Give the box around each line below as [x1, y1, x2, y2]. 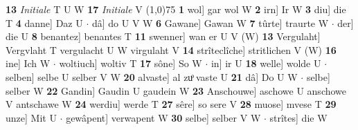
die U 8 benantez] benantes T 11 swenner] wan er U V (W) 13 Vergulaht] [6, 29, 321, 44]
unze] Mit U [6, 110, 57, 124]
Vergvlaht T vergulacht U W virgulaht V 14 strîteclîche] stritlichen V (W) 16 [6, 42, 337, 57]
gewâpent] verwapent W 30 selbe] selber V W [66, 110, 261, 124]
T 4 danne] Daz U [6, 15, 83, 30]
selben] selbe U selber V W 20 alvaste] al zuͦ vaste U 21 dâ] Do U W [6, 69, 298, 84]
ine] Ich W [6, 56, 51, 71]
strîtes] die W [269, 110, 328, 124]
